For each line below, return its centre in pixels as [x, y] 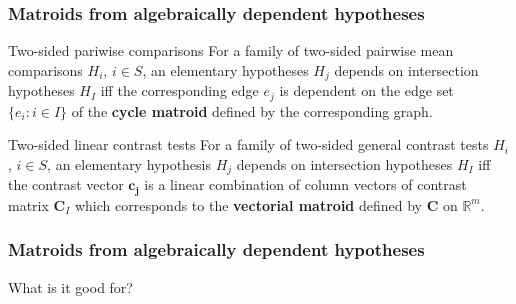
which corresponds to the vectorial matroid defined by [248, 204]
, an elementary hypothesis [129, 163]
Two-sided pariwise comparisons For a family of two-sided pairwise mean [231, 50]
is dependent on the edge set [366, 90]
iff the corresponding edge [179, 90]
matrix [28, 204]
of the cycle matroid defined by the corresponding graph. [252, 110]
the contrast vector [66, 184]
